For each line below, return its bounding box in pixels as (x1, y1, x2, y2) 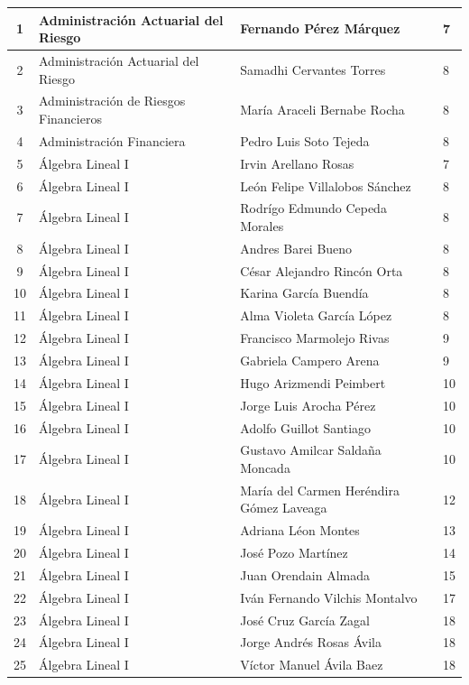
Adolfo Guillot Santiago (240, 418, 372, 437)
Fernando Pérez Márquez (240, 19, 400, 38)
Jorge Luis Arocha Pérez (240, 395, 376, 414)
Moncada (240, 458, 290, 477)
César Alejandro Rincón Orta (240, 261, 403, 280)
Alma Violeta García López (240, 306, 392, 325)
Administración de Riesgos (39, 91, 186, 110)
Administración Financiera (39, 131, 186, 150)
